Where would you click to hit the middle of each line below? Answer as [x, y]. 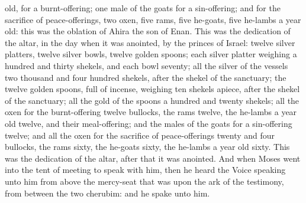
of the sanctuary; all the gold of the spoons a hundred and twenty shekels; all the [152, 100]
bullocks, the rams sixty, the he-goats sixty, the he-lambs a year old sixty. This [147, 147]
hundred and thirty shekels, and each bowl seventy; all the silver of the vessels [146, 65]
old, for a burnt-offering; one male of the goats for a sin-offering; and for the [143, 8]
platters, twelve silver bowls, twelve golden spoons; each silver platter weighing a [151, 54]
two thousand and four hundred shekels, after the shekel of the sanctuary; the [146, 77]
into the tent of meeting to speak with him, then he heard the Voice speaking [145, 170]
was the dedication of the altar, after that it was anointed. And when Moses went [153, 158]
